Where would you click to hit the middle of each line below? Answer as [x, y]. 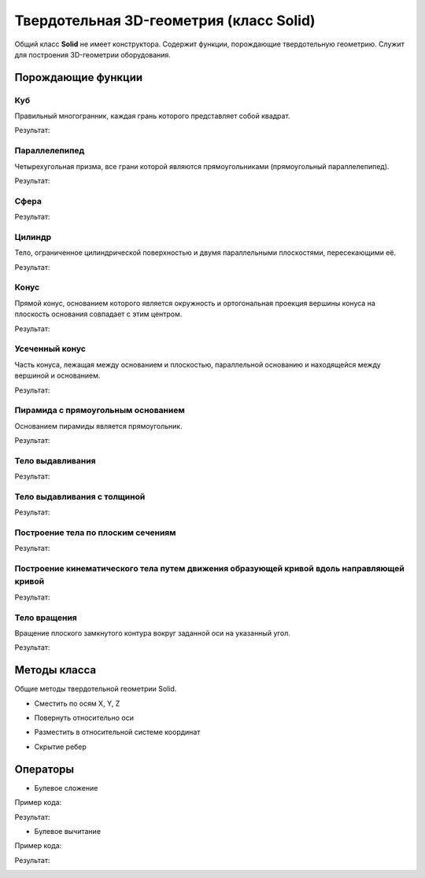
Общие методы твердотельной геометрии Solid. [96, 689]
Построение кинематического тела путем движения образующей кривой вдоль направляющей [209, 569]
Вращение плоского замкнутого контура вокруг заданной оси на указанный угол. [153, 633]
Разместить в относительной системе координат [117, 732]
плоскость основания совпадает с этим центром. [98, 314]
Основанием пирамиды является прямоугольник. [98, 426]
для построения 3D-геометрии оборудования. [92, 54]
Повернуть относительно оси [84, 718]
